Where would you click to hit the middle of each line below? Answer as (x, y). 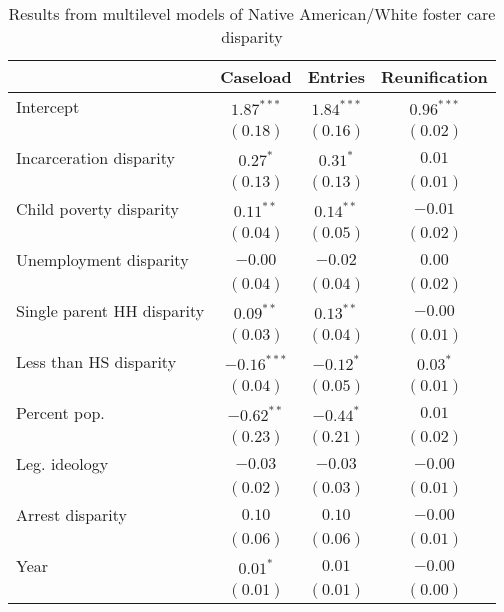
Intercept (48, 106)
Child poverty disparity (97, 208)
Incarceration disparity (95, 157)
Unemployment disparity (102, 259)
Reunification (434, 76)
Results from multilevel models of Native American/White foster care (252, 13)
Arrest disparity (71, 514)
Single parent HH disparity (110, 310)
